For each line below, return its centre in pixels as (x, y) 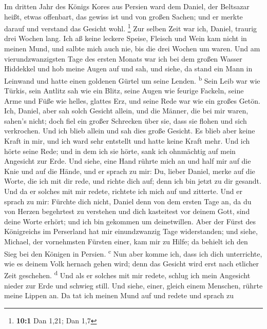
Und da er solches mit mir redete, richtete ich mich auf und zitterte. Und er (123, 191)
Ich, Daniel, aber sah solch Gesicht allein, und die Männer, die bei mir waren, (126, 111)
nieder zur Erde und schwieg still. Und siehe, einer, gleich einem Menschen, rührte (133, 285)
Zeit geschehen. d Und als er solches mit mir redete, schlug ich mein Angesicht (127, 275)
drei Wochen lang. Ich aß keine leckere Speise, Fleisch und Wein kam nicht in (126, 38)
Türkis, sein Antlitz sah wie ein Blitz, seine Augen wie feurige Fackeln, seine (124, 91)
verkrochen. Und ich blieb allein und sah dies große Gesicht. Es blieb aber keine (130, 131)
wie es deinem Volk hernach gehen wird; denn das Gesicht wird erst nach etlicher (132, 263)
